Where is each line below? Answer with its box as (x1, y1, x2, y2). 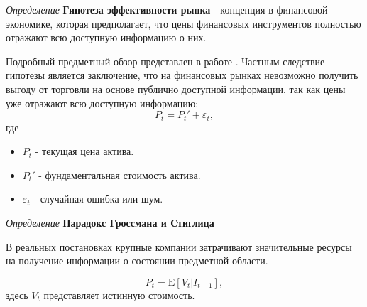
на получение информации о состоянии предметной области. (6, 253, 268, 268)
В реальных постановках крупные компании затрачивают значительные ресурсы (6, 239, 352, 254)
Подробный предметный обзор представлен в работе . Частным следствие (6, 53, 325, 68)
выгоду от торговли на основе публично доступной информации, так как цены (6, 81, 346, 96)
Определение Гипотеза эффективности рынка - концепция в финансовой (6, 2, 328, 16)
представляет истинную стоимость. (43, 287, 195, 302)
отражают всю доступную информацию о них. (6, 30, 207, 45)
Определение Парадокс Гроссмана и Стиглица (6, 215, 214, 230)
